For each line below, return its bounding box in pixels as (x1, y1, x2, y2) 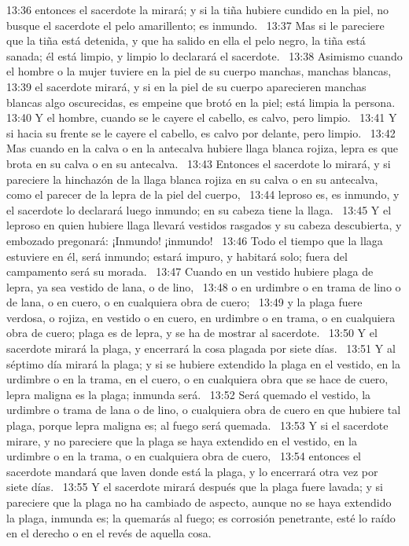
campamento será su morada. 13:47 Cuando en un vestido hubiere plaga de (6, 263, 374, 280)
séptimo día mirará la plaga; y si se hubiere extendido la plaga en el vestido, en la (6, 355, 400, 372)
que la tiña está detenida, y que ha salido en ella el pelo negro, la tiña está (6, 32, 366, 49)
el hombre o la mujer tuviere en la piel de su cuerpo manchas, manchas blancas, (6, 63, 392, 79)
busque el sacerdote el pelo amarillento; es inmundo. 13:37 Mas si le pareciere (6, 16, 385, 33)
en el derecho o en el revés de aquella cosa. (6, 525, 212, 541)
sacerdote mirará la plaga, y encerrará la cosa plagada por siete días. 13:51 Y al (6, 340, 396, 357)
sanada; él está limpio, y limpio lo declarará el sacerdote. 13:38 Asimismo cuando (6, 47, 403, 64)
